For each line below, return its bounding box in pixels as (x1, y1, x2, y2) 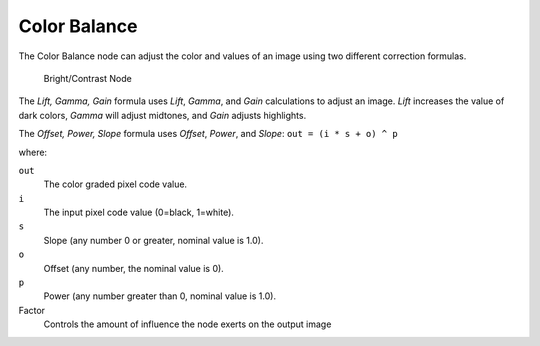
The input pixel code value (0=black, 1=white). (43, 206, 235, 219)
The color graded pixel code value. (43, 178, 188, 190)
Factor (18, 304, 45, 316)
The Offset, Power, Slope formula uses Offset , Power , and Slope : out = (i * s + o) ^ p (18, 128, 399, 140)
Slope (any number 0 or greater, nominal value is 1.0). (43, 234, 264, 246)
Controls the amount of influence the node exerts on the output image (43, 318, 332, 330)
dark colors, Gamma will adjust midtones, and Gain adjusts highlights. (18, 109, 307, 121)
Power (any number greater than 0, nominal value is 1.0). (43, 290, 277, 302)
